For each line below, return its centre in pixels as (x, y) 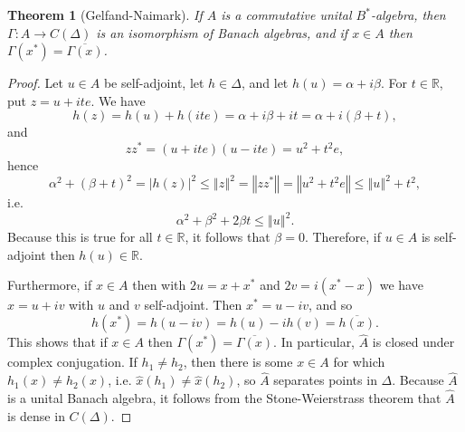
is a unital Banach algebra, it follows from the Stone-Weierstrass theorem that (224, 398)
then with (159, 285)
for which (359, 362)
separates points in (325, 380)
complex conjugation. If (72, 362)
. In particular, (314, 342)
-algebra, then (408, 14)
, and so (331, 305)
